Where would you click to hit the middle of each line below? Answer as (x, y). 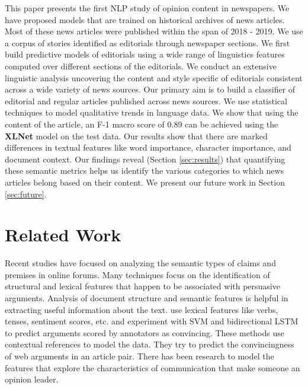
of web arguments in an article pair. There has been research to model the (139, 355)
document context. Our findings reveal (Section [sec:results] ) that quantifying (145, 159)
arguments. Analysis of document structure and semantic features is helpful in (147, 298)
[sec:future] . (26, 194)
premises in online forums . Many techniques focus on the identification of (137, 274)
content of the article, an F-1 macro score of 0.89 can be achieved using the (142, 124)
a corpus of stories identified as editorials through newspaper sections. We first (147, 42)
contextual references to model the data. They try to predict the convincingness (150, 344)
